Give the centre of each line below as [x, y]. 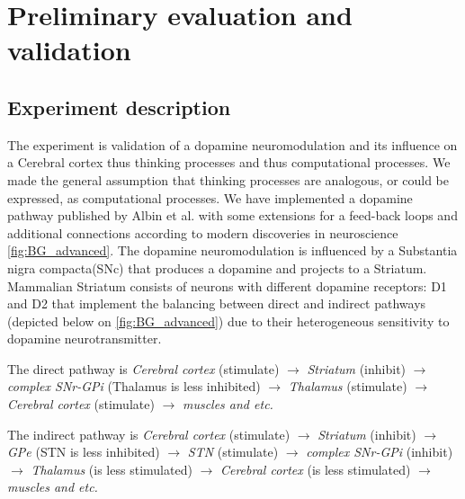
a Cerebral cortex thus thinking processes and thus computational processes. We [229, 162]
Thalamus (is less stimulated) [112, 469]
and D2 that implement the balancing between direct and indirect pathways [217, 303]
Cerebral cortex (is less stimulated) [315, 469]
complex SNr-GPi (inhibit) [380, 452]
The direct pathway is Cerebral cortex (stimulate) [143, 368]
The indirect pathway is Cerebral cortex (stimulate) [149, 434]
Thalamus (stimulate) [348, 386]
